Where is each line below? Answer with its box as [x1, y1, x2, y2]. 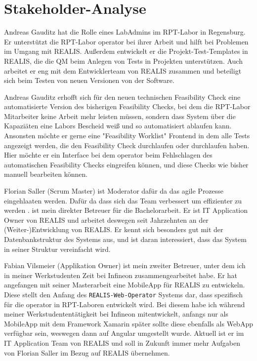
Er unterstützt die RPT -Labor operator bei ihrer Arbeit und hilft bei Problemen [4, 36, 249, 46]
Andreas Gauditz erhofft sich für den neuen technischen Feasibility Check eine [4, 91, 241, 102]
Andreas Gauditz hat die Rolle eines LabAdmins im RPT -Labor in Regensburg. [4, 27, 246, 37]
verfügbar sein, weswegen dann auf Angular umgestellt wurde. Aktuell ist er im [4, 328, 244, 338]
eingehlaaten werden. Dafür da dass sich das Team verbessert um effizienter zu [4, 195, 242, 205]
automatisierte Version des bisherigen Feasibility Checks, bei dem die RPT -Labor [4, 101, 251, 112]
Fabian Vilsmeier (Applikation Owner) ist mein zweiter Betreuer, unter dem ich [4, 260, 246, 271]
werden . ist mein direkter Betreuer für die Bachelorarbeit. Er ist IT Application [4, 205, 248, 215]
